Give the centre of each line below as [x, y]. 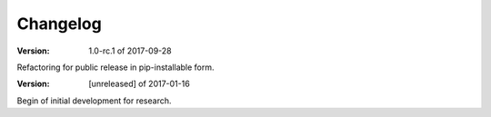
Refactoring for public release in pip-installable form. [115, 67]
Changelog [59, 24]
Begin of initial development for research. [94, 101]
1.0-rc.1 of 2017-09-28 [130, 51]
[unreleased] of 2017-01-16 [139, 84]
